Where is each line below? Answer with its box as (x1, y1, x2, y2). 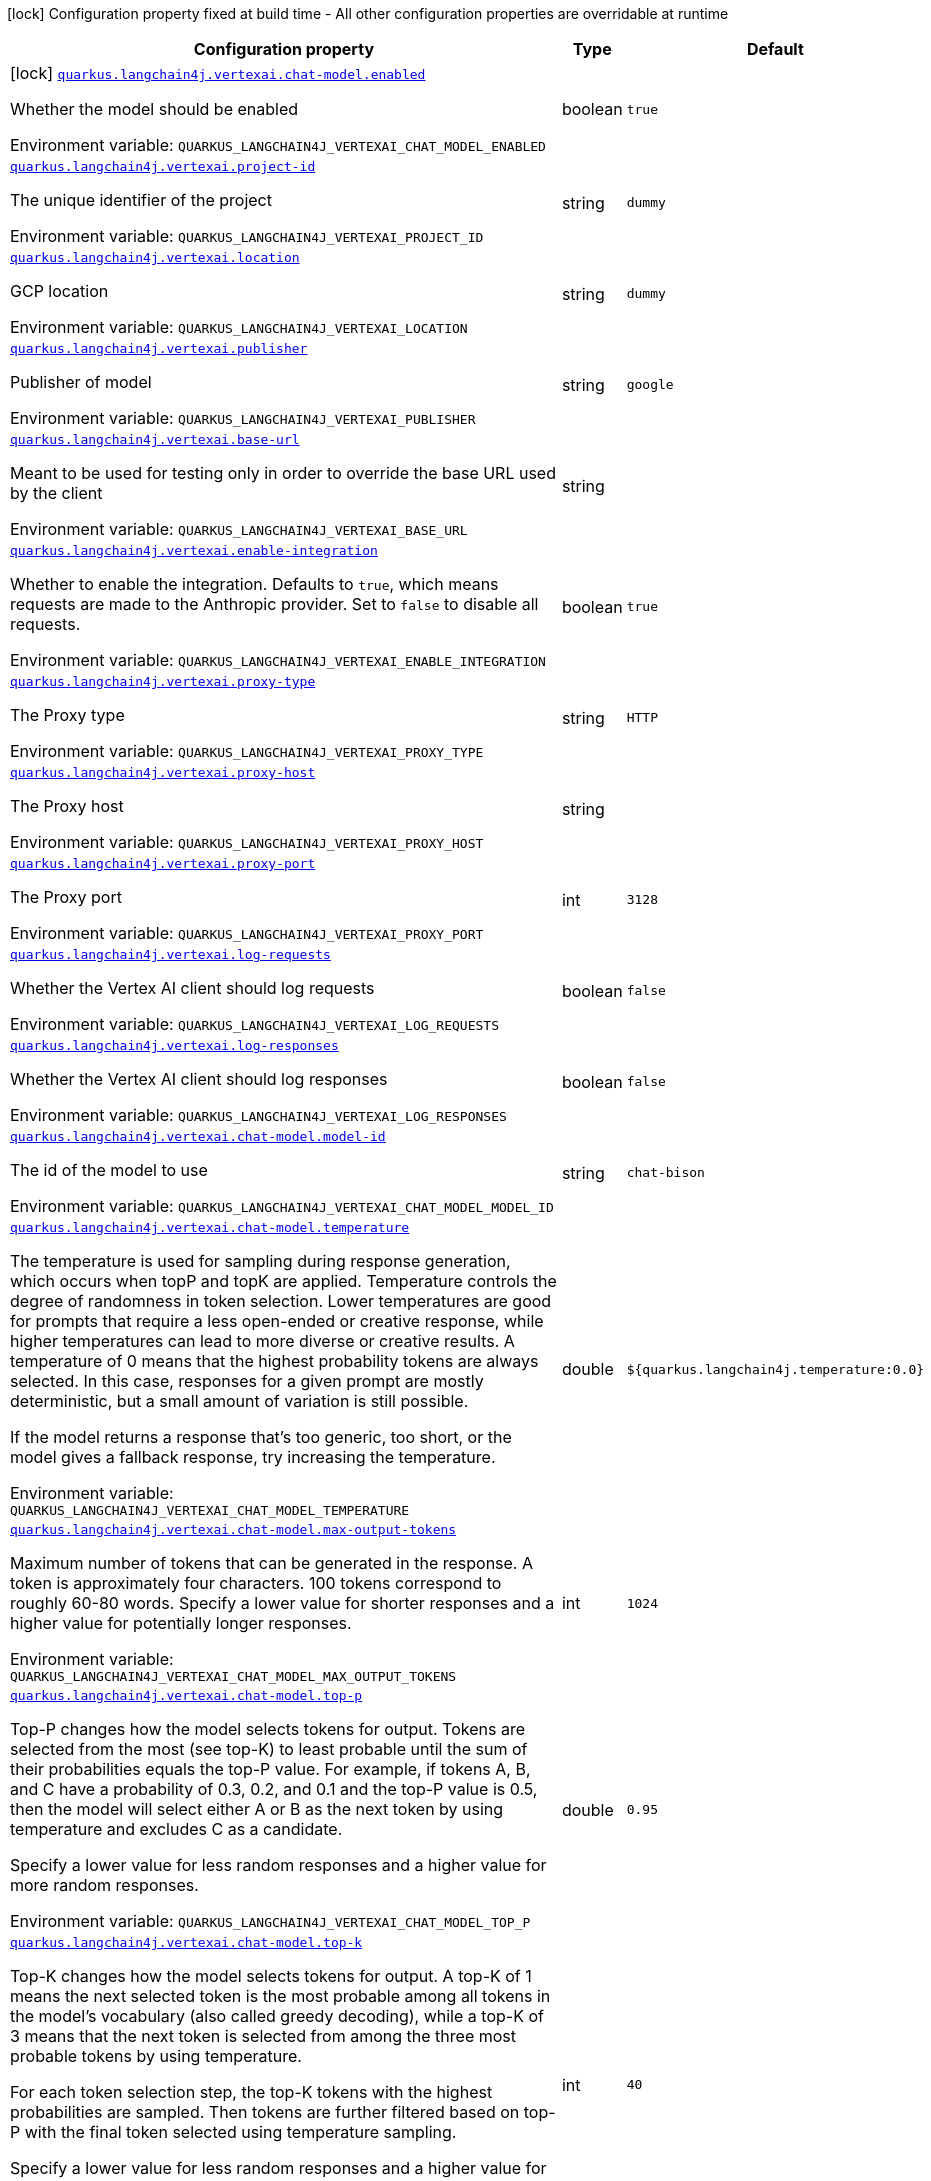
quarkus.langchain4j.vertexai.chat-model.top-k (10, 1935, 363, 1950)
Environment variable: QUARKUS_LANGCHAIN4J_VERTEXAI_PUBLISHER (10, 408, 476, 428)
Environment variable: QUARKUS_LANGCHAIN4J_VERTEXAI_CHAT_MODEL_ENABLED (10, 135, 546, 155)
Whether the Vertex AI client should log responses (10, 1069, 388, 1089)
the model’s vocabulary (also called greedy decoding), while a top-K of (10, 2006, 544, 2026)
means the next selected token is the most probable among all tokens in (10, 1986, 551, 2006)
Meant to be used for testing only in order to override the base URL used (10, 463, 556, 483)
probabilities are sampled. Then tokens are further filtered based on (10, 2102, 520, 2122)
